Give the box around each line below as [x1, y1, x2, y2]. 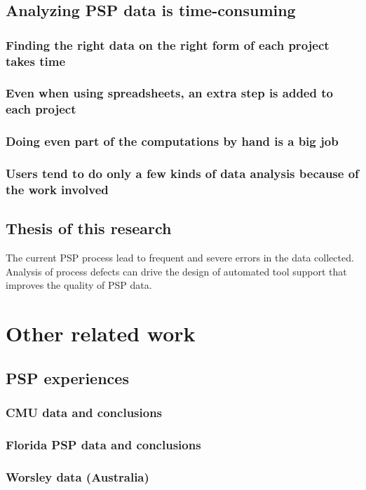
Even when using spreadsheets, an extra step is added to [6, 84, 333, 102]
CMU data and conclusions [6, 403, 163, 421]
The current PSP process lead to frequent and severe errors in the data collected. [6, 250, 354, 265]
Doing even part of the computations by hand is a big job [6, 132, 339, 150]
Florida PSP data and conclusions [6, 435, 201, 453]
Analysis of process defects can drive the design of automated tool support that [6, 264, 347, 278]
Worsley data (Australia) [6, 468, 149, 485]
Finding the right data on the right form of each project [6, 36, 330, 53]
